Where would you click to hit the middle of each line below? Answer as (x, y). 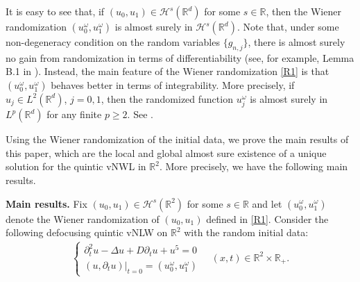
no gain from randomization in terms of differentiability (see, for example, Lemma (180, 57)
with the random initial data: (246, 232)
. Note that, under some (288, 26)
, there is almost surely (297, 42)
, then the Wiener (303, 11)
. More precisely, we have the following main (254, 166)
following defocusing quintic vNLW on (87, 232)
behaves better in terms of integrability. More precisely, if (173, 84)
